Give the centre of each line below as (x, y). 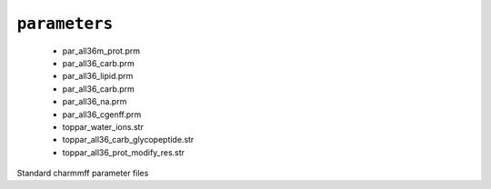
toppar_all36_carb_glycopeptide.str (128, 140)
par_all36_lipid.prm (98, 76)
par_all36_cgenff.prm (102, 114)
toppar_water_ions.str (103, 126)
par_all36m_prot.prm (101, 51)
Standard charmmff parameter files (83, 174)
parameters (65, 24)
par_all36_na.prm (95, 102)
